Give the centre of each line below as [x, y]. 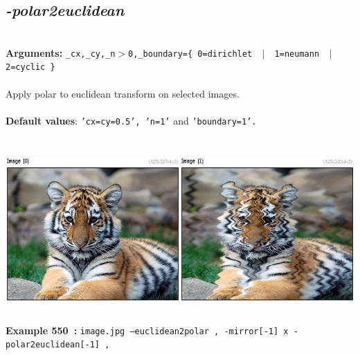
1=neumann [297, 54]
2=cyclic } [30, 67]
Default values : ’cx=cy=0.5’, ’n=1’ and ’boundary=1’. [131, 120]
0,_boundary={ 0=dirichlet [190, 54]
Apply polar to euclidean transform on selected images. [123, 93]
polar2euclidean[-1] [53, 345]
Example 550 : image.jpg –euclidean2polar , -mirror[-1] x [147, 330]
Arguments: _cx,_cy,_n [61, 52]
